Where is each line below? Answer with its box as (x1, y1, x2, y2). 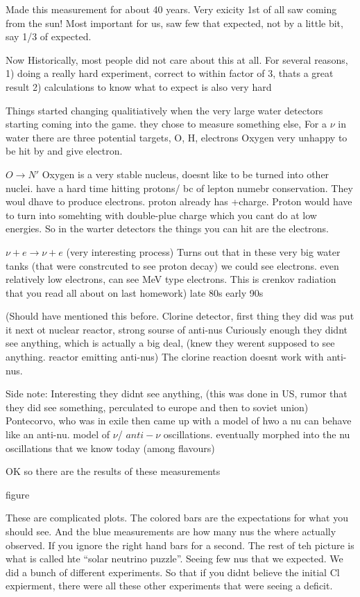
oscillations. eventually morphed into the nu (163, 427, 350, 442)
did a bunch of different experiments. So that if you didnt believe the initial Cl (6, 564, 340, 579)
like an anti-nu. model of (6, 427, 110, 442)
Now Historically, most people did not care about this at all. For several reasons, (6, 52, 348, 67)
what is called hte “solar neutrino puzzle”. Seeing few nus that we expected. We (6, 551, 343, 566)
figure (6, 487, 30, 501)
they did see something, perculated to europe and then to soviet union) (6, 399, 309, 414)
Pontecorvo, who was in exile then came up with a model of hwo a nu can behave (6, 413, 352, 428)
